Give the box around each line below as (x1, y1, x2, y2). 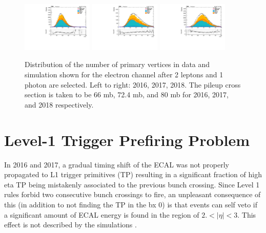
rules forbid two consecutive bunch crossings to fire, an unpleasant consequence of (4, 189, 261, 200)
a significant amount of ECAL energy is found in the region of (4, 209, 199, 220)
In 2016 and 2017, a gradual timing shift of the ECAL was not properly (4, 159, 229, 170)
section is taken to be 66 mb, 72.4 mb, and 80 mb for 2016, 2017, (25, 89, 229, 100)
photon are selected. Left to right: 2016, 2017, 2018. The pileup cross (25, 79, 241, 90)
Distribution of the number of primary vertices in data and (25, 59, 210, 70)
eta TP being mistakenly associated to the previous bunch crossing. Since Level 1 (4, 179, 260, 189)
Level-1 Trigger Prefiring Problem (4, 129, 250, 150)
